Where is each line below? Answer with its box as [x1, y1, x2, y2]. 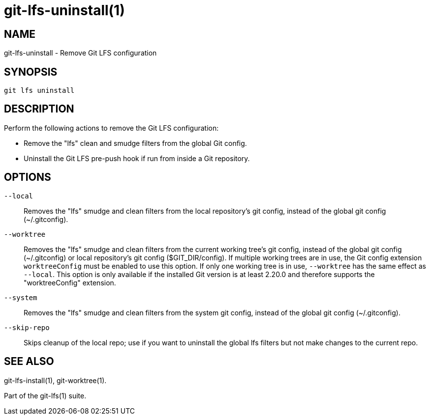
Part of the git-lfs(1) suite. [4, 391, 87, 400]
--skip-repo [4, 323, 50, 332]
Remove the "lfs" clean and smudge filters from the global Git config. [24, 139, 247, 147]
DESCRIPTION [4, 103, 74, 115]
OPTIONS [4, 171, 51, 184]
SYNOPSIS [4, 65, 58, 78]
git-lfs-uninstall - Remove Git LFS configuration [4, 49, 157, 57]
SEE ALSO [4, 355, 54, 368]
